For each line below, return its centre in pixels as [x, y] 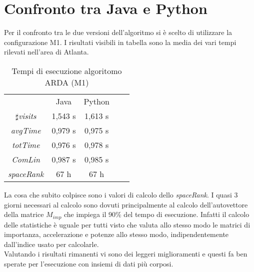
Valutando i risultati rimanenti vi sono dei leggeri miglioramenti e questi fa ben [126, 254]
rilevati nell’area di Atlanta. [46, 52]
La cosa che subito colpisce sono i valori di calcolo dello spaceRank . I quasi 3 [121, 194]
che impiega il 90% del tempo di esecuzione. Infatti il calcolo [157, 214]
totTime [26, 144]
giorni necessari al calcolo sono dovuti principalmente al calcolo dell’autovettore [126, 204]
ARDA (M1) [67, 82]
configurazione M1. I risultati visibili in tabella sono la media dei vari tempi [120, 42]
